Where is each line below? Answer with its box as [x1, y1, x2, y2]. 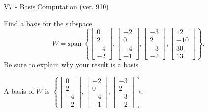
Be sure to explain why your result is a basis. [4, 59, 140, 69]
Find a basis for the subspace [4, 18, 92, 28]
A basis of [4, 86, 34, 96]
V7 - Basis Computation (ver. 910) [4, 1, 109, 11]
